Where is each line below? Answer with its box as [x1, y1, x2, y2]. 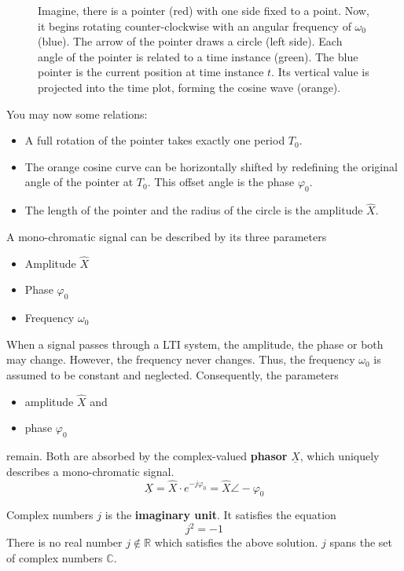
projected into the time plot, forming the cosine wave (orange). [38, 79, 341, 95]
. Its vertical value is [271, 64, 369, 80]
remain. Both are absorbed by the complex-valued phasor [6, 448, 288, 464]
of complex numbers [6, 550, 103, 566]
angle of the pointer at [24, 174, 134, 190]
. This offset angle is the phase [147, 174, 295, 190]
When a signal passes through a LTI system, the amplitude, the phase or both [6, 335, 384, 352]
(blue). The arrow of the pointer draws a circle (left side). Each [38, 33, 343, 49]
